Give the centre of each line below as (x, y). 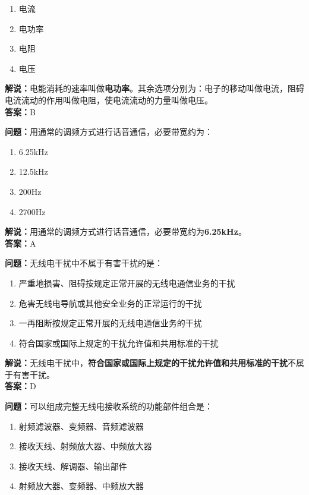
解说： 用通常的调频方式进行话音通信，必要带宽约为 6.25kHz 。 (126, 231)
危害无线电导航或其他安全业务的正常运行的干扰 (110, 303)
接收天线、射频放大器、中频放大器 (85, 446)
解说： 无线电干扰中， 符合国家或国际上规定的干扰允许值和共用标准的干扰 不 (150, 363)
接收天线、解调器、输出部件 (73, 466)
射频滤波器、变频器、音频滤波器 (81, 426)
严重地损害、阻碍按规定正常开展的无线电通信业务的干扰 (127, 283)
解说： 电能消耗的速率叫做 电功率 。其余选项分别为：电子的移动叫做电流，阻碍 (154, 88)
